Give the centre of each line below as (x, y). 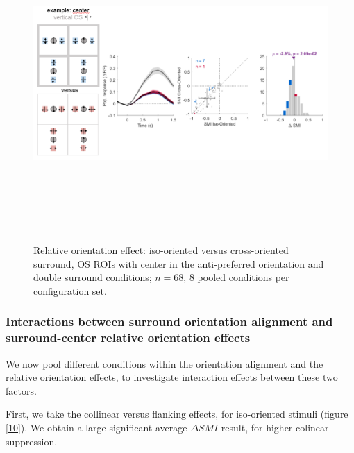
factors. (21, 390)
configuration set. (70, 290)
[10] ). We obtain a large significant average (96, 428)
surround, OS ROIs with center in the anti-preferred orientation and (179, 263)
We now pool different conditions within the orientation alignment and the (165, 363)
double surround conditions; (93, 277)
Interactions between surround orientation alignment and (169, 322)
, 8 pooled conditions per (236, 277)
